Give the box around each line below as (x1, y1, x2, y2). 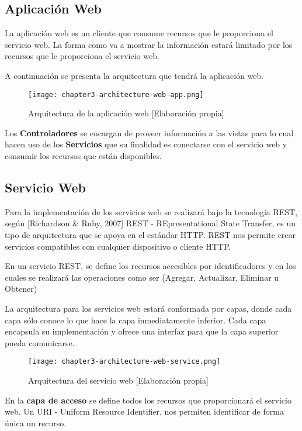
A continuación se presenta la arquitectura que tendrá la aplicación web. (5, 69, 264, 81)
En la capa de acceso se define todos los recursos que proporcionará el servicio (5, 394, 291, 406)
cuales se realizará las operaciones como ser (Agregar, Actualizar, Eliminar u (5, 271, 279, 283)
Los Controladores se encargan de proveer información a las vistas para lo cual (5, 126, 294, 139)
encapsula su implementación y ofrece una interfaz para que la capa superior (5, 325, 279, 337)
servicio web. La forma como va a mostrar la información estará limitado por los (5, 38, 293, 50)
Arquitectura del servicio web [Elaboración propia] (28, 374, 209, 386)
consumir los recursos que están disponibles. (5, 150, 162, 162)
